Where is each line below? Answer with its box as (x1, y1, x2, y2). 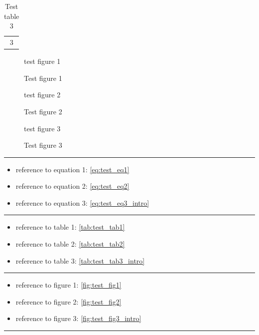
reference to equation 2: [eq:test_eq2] (15, 181, 129, 191)
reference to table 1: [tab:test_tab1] (15, 222, 125, 232)
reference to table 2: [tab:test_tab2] (15, 239, 125, 249)
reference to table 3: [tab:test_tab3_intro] (15, 255, 145, 266)
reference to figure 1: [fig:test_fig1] (15, 280, 122, 290)
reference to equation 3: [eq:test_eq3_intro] (15, 197, 149, 208)
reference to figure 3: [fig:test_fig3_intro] (15, 313, 141, 324)
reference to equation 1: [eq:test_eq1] (15, 164, 129, 174)
